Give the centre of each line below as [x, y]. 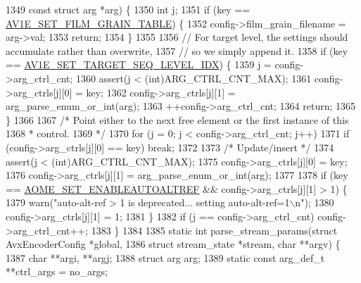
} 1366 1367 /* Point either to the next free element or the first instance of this [177, 119]
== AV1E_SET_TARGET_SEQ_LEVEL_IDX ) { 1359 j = [139, 64]
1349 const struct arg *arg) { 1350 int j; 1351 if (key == [128, 9]
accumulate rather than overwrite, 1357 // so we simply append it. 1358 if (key [177, 50]
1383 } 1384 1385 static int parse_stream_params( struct [214, 230]
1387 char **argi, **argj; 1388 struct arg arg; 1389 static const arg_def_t [165, 257]
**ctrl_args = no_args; [57, 271]
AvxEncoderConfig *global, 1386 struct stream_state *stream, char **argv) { [173, 244]
